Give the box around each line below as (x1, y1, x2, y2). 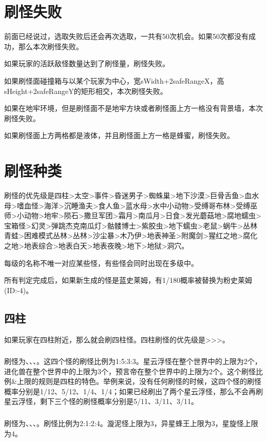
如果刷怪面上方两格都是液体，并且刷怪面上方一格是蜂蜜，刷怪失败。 (4, 130, 234, 141)
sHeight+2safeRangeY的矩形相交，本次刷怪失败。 (4, 85, 167, 96)
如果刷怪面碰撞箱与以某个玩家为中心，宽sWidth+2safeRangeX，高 (4, 75, 224, 86)
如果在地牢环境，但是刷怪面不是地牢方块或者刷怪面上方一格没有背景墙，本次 (4, 103, 263, 113)
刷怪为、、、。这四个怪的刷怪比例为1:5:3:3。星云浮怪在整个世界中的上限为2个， (4, 356, 262, 367)
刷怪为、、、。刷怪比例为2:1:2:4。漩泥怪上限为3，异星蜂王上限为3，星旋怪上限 (4, 417, 258, 428)
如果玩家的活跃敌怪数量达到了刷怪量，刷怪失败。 (4, 58, 169, 69)
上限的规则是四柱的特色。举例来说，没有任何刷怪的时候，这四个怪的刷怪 (16, 376, 261, 387)
